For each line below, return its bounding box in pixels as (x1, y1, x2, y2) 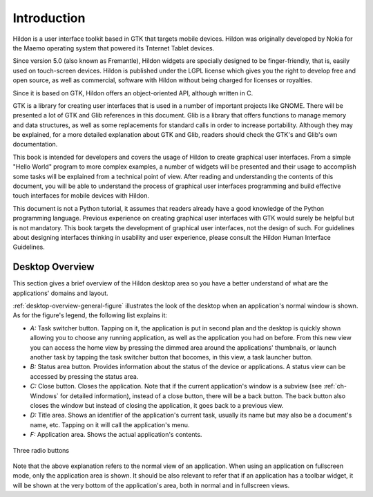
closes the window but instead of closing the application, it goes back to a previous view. (30, 401, 284, 409)
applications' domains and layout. (12, 289, 108, 297)
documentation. (12, 140, 58, 149)
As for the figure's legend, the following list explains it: (12, 311, 168, 319)
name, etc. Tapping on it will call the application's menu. (30, 420, 190, 429)
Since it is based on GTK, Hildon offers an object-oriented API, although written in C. (12, 88, 254, 97)
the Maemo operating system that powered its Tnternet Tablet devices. (12, 44, 215, 52)
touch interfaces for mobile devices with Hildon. (12, 191, 150, 200)
